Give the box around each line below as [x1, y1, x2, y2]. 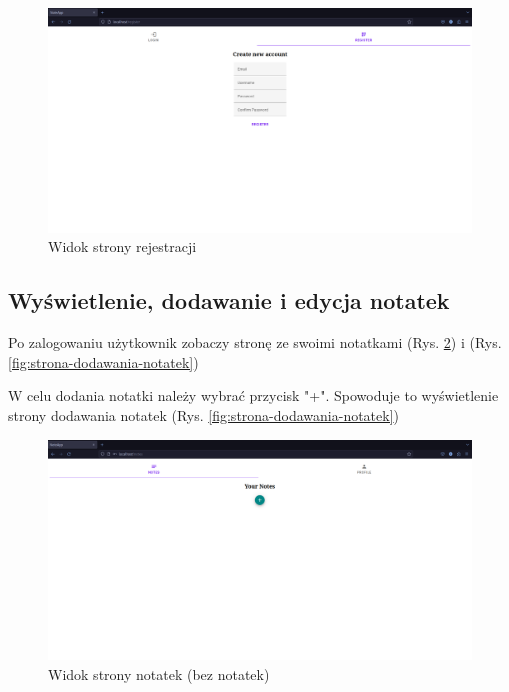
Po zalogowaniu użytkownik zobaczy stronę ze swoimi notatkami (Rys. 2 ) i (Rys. [8, 332, 502, 353]
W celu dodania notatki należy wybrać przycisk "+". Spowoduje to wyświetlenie [8, 385, 499, 406]
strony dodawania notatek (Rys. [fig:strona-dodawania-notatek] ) [8, 405, 400, 425]
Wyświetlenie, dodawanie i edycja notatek [8, 285, 450, 316]
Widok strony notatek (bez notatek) [48, 663, 270, 684]
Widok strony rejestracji [48, 236, 197, 257]
